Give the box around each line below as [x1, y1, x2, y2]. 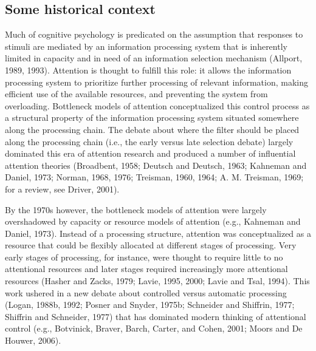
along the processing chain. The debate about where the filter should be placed [5, 123, 300, 135]
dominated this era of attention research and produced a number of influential [5, 147, 296, 160]
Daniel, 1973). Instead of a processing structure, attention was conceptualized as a [5, 227, 311, 239]
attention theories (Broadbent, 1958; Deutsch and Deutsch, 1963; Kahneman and [5, 158, 307, 171]
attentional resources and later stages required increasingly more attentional [5, 262, 288, 275]
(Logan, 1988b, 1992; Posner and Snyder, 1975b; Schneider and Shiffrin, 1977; [5, 298, 295, 311]
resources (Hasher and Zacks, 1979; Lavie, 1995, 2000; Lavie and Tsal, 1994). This [5, 274, 310, 287]
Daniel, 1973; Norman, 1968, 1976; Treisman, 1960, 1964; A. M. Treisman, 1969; [5, 171, 304, 183]
